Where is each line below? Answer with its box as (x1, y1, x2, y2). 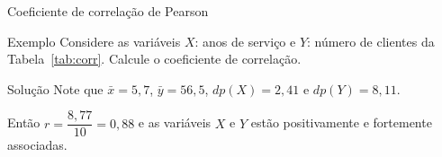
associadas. (7, 135, 68, 154)
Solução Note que (7, 79, 104, 98)
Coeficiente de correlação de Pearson (7, 2, 209, 20)
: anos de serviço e (194, 31, 296, 50)
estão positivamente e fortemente (250, 113, 432, 132)
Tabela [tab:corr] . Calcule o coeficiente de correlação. (7, 49, 302, 68)
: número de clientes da (307, 31, 435, 50)
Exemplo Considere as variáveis (7, 31, 181, 50)
